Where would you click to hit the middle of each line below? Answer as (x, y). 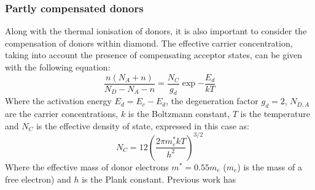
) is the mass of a (270, 166)
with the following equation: (58, 67)
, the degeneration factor (212, 101)
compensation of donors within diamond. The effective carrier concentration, (149, 43)
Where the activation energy (58, 101)
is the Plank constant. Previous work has (159, 179)
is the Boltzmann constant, (179, 114)
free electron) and (38, 179)
